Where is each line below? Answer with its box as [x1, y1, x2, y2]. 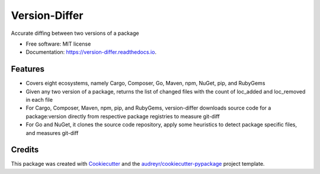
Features [11, 64, 44, 74]
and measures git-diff [25, 129, 79, 136]
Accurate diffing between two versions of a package [11, 30, 139, 37]
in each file [25, 96, 53, 104]
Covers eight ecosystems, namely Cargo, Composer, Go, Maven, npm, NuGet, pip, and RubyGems [25, 80, 265, 87]
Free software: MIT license [25, 40, 91, 47]
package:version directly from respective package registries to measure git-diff [25, 112, 220, 120]
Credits [11, 145, 39, 155]
